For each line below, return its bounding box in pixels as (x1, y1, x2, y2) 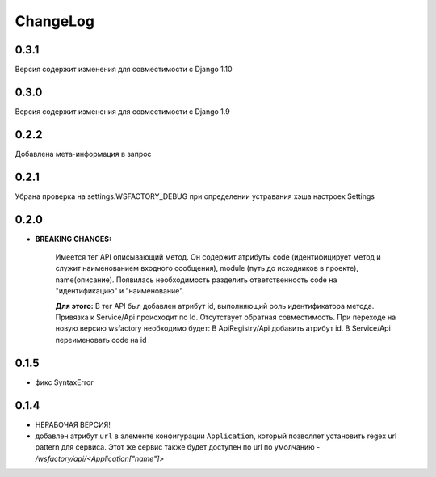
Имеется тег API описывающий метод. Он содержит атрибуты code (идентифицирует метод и (55, 252, 381, 262)
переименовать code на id (55, 335, 147, 344)
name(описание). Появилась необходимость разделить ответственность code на (55, 275, 337, 285)
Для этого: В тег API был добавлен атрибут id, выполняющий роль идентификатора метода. (55, 301, 375, 310)
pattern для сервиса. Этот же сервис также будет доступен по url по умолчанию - (35, 442, 321, 452)
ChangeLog (15, 12, 94, 30)
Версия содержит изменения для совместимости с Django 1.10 (15, 65, 233, 74)
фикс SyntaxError (35, 377, 94, 387)
